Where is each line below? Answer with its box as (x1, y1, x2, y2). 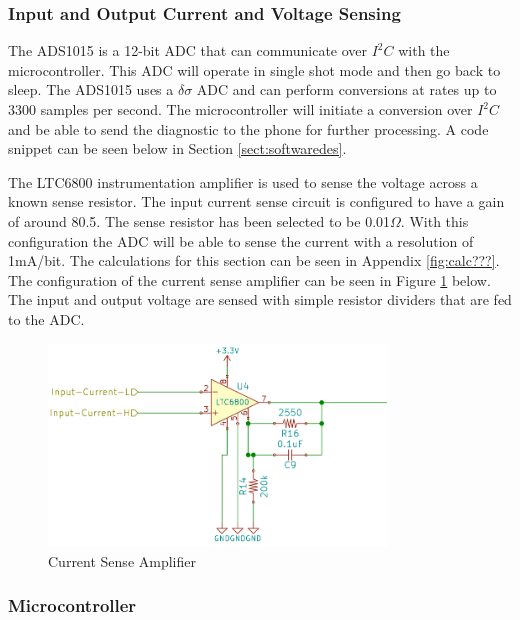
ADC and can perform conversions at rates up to (196, 79, 497, 100)
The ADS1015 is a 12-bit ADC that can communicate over (8, 40, 368, 61)
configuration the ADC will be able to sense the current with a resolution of (8, 230, 474, 251)
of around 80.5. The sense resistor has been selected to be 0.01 (8, 210, 391, 231)
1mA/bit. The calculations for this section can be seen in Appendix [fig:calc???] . (8, 250, 500, 271)
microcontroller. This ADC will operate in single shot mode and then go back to (8, 59, 501, 80)
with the (398, 40, 450, 61)
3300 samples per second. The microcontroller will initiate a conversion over (8, 99, 473, 119)
